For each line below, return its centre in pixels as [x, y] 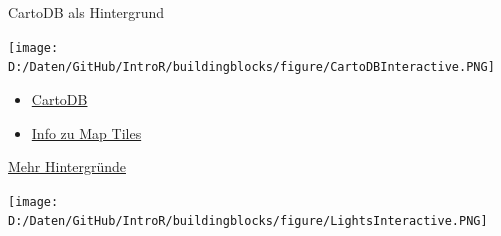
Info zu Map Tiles [86, 132]
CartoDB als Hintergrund [86, 12]
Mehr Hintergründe [67, 166]
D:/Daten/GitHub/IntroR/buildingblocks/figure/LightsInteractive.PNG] [248, 221]
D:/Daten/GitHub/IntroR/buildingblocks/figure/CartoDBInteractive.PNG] [251, 67]
